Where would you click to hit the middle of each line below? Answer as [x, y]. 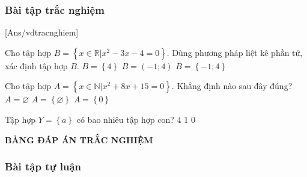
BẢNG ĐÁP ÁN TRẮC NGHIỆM [79, 139]
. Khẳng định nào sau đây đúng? [232, 86]
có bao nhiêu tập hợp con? [125, 119]
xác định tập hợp [36, 65]
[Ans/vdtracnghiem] [42, 32]
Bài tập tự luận [43, 166]
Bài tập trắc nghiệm [55, 9]
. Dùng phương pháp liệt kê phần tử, [235, 52]
